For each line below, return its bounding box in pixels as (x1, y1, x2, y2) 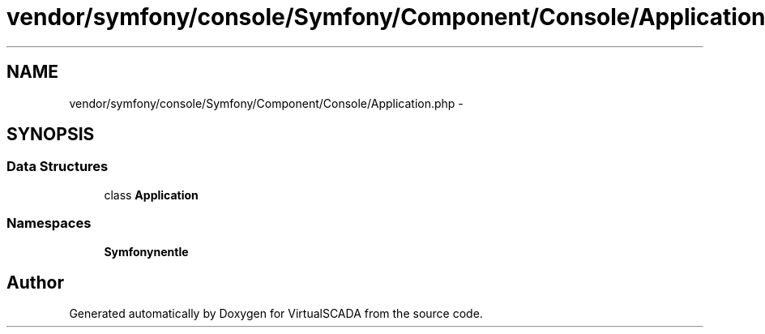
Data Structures (6, 158, 109, 175)
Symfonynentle (104, 244, 189, 259)
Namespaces (6, 215, 92, 232)
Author (6, 272, 64, 293)
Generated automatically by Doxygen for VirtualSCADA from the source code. (69, 306, 483, 321)
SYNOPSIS (6, 124, 95, 145)
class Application (104, 187, 199, 202)
